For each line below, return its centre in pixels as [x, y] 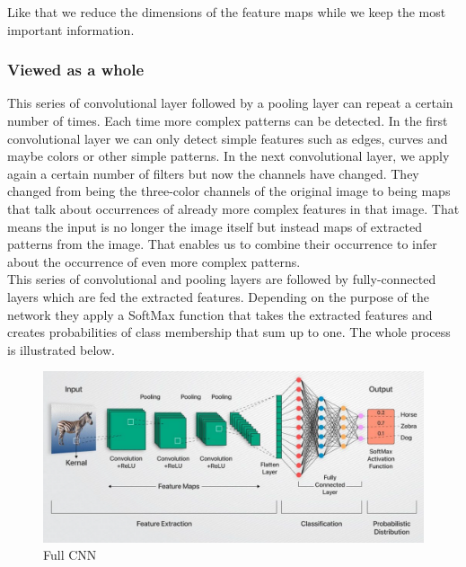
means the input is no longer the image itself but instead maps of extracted [215, 226]
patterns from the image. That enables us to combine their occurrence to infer [222, 244]
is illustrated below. [61, 349]
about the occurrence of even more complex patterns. [154, 261]
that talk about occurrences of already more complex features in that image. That [233, 208]
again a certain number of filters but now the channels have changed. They [213, 173]
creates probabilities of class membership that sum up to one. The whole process [229, 332]
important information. [71, 29]
